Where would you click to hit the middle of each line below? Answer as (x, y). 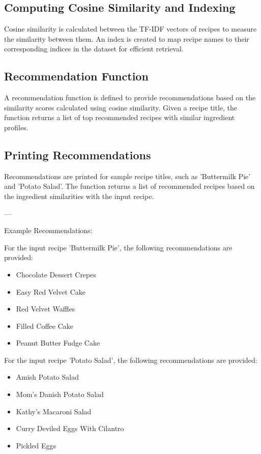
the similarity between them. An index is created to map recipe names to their (127, 38)
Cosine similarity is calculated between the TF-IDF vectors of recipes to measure (130, 29)
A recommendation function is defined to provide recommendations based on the (130, 97)
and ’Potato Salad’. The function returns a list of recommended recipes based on (129, 186)
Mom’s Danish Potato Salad (60, 394)
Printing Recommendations (78, 154)
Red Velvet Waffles (46, 309)
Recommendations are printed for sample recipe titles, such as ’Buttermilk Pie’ (127, 176)
